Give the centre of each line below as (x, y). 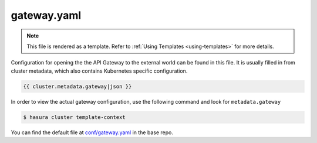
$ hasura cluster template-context (74, 117)
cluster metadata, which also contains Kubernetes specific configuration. (99, 71)
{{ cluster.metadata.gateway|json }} (77, 86)
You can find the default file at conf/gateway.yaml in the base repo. (92, 132)
